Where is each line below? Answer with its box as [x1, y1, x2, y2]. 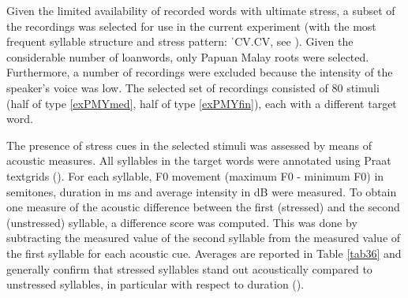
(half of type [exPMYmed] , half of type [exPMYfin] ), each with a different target [6, 95, 397, 111]
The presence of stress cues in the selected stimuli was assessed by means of [6, 136, 372, 153]
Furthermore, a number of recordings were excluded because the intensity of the [6, 64, 393, 80]
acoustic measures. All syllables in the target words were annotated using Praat [6, 152, 391, 169]
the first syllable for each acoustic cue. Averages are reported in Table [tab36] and [6, 244, 402, 261]
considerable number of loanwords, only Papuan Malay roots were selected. [6, 48, 369, 65]
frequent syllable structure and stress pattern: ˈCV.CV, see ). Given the [6, 33, 354, 50]
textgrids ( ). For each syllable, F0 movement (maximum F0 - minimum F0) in [6, 167, 384, 184]
